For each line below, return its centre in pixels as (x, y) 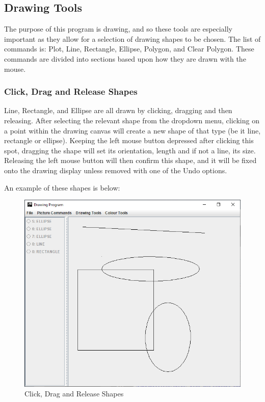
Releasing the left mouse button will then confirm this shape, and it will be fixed (130, 160)
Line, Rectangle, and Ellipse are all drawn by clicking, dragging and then (118, 110)
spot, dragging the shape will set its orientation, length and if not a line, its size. (130, 150)
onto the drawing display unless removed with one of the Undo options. (116, 170)
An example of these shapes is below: (62, 187)
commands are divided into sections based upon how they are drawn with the (125, 58)
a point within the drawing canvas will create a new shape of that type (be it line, (132, 130)
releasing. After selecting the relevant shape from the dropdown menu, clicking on (132, 120)
